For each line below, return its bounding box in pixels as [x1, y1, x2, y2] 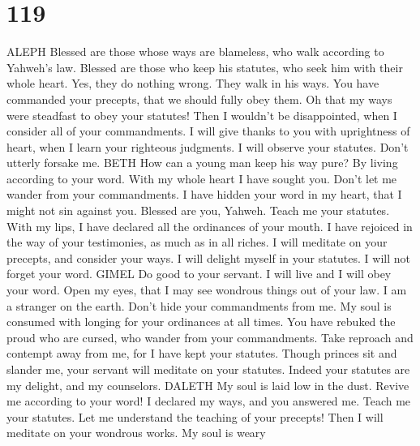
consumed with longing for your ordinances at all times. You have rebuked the [6, 313, 396, 330]
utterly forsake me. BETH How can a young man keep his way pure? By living [6, 154, 398, 171]
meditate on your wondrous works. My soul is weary [6, 424, 266, 441]
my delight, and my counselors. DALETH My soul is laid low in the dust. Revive [6, 376, 409, 393]
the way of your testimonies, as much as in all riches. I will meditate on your [6, 234, 388, 251]
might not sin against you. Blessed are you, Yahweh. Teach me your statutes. [6, 202, 390, 219]
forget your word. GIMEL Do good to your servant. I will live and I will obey [6, 265, 392, 282]
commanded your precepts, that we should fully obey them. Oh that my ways [6, 90, 392, 107]
